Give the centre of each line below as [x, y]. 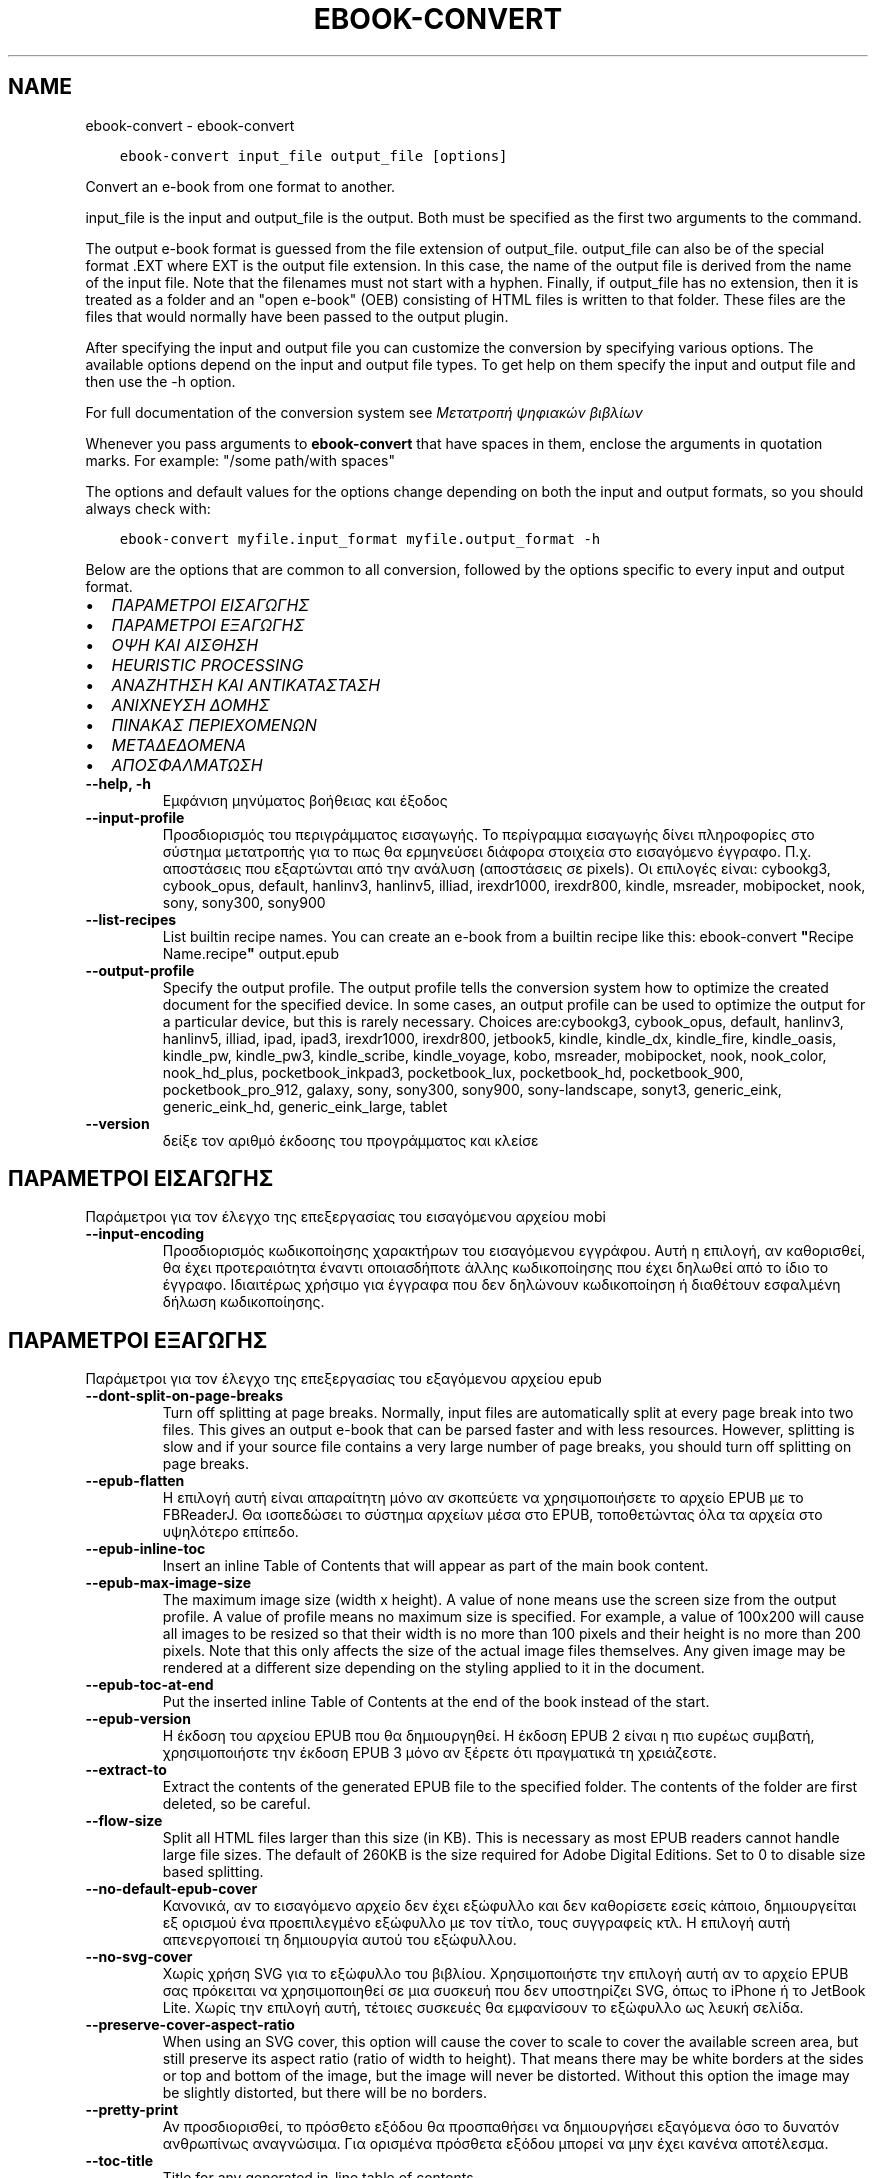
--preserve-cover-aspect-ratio [190, 2025]
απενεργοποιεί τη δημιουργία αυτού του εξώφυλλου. [339, 1940]
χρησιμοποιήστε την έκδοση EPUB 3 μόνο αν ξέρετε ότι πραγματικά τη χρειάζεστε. [439, 1753]
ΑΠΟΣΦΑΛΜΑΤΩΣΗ [187, 764]
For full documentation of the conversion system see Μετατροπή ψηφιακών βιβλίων [364, 412]
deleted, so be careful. [236, 1804]
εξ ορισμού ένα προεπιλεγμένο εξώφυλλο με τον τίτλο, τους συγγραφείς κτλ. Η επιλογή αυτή [476, 1923]
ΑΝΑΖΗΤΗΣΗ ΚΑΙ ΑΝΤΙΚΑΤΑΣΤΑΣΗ [246, 684]
